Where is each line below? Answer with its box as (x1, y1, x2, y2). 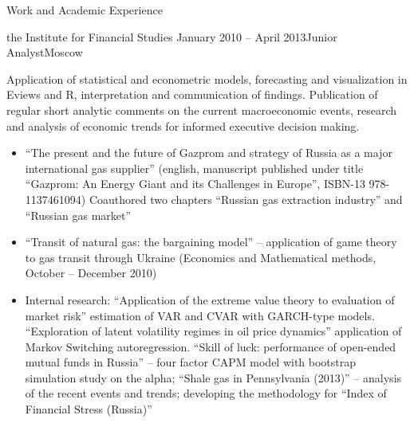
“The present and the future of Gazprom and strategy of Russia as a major (25, 144, 392, 161)
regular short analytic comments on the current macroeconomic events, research (6, 101, 397, 118)
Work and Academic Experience (6, 2, 163, 18)
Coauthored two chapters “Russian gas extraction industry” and (89, 190, 403, 207)
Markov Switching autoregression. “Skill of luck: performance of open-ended (25, 338, 396, 354)
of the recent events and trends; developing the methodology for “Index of (25, 385, 387, 401)
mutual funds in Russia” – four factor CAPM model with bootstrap (25, 354, 357, 370)
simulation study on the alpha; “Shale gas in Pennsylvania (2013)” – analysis (25, 369, 402, 386)
